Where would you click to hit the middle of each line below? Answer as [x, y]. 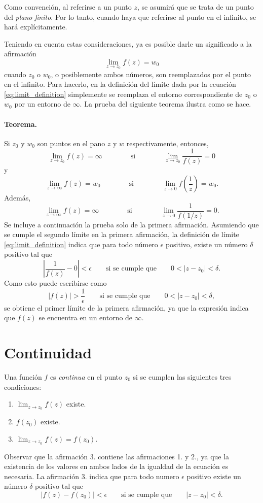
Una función [23, 377]
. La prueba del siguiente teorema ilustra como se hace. [165, 104]
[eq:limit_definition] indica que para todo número [81, 244]
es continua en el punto [86, 377]
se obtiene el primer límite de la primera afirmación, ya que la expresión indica [126, 307]
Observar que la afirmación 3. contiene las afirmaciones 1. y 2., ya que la [117, 456]
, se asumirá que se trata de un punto [195, 7]
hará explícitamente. [36, 27]
